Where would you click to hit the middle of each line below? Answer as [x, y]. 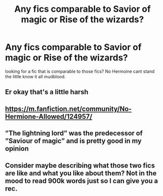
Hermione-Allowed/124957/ [49, 116]
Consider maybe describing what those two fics [80, 165]
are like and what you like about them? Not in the [81, 173]
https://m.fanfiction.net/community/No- [68, 109]
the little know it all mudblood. [35, 76]
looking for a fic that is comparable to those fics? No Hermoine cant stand [80, 71]
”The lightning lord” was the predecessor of [74, 133]
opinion [17, 149]
